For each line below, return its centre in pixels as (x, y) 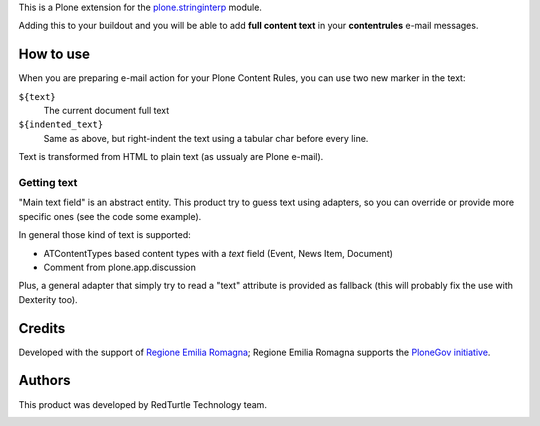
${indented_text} (61, 124)
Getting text (48, 183)
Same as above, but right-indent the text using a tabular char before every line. (206, 138)
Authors (44, 380)
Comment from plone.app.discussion (120, 267)
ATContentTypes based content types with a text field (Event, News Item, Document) (218, 253)
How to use (54, 54)
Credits (42, 328)
